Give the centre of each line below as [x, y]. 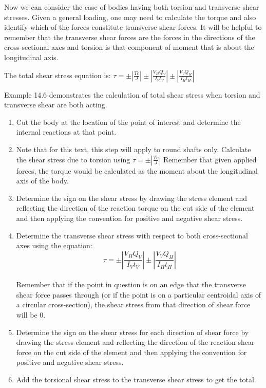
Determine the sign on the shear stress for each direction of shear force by [132, 332]
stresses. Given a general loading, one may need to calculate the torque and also [130, 17]
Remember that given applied [210, 159]
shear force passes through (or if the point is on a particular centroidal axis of [139, 294]
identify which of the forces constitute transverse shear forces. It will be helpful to [133, 27]
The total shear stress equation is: [58, 75]
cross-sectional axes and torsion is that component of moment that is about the [129, 47]
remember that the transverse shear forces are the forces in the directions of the [130, 37]
